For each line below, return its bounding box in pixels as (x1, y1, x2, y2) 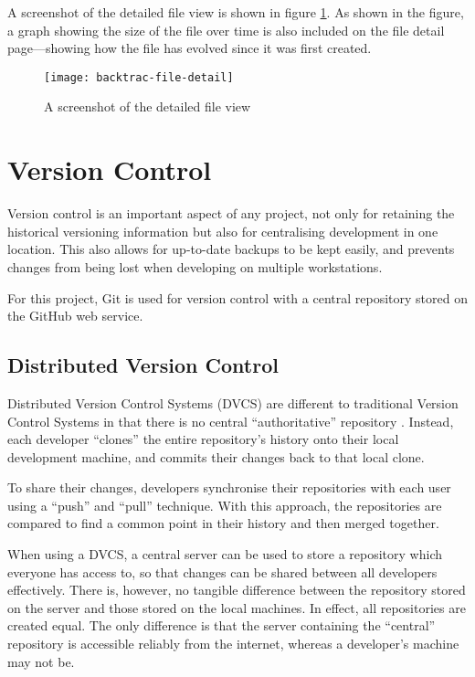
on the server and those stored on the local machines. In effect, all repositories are (7, 598, 466, 617)
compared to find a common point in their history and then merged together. (7, 513, 439, 533)
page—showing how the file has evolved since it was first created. (7, 38, 372, 58)
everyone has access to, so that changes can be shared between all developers (7, 562, 438, 581)
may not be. (7, 651, 75, 671)
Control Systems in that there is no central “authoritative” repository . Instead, (7, 411, 454, 430)
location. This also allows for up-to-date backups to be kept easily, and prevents (7, 239, 455, 259)
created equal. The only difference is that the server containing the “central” (7, 616, 436, 635)
